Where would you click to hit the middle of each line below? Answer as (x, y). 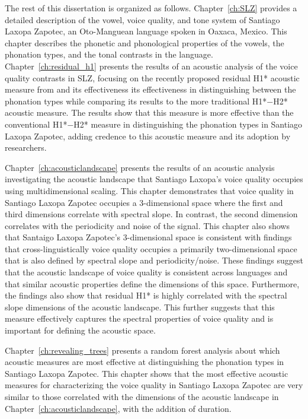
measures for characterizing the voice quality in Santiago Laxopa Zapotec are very (154, 385)
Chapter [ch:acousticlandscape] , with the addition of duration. (118, 408)
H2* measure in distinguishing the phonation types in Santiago (188, 124)
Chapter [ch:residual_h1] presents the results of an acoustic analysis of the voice (151, 66)
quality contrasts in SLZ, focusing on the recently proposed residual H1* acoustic (152, 77)
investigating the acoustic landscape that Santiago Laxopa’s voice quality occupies (154, 179)
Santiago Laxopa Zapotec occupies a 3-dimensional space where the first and (144, 202)
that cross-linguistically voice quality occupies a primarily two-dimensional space (151, 248)
